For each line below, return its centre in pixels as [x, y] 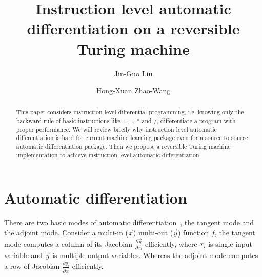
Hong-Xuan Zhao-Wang [133, 91]
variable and [24, 255]
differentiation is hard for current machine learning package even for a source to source [132, 138]
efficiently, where [171, 243]
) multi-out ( [153, 232]
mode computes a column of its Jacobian [68, 243]
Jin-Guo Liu [133, 73]
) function [194, 232]
